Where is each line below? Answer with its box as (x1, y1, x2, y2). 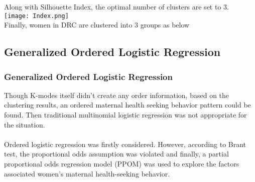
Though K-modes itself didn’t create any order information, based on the (4, 89, 229, 100)
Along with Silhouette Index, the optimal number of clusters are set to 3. (4, 1, 229, 11)
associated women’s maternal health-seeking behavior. (4, 168, 170, 178)
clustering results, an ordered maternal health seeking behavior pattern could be (4, 99, 251, 110)
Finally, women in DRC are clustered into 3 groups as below (4, 19, 190, 30)
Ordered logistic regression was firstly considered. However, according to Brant (4, 138, 246, 149)
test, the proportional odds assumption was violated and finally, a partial (4, 148, 229, 159)
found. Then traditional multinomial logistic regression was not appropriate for (4, 109, 247, 120)
